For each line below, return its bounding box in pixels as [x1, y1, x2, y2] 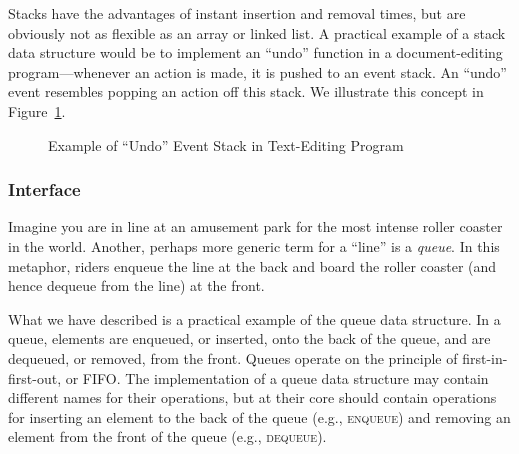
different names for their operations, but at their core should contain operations [8, 387, 497, 408]
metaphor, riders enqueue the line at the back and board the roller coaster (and [8, 255, 497, 276]
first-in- [462, 347, 508, 368]
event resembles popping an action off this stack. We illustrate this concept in [8, 81, 484, 102]
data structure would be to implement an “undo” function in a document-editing [8, 42, 503, 63]
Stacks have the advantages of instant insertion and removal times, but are [8, 3, 466, 23]
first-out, [8, 367, 62, 388]
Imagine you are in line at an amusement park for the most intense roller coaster [8, 216, 503, 237]
